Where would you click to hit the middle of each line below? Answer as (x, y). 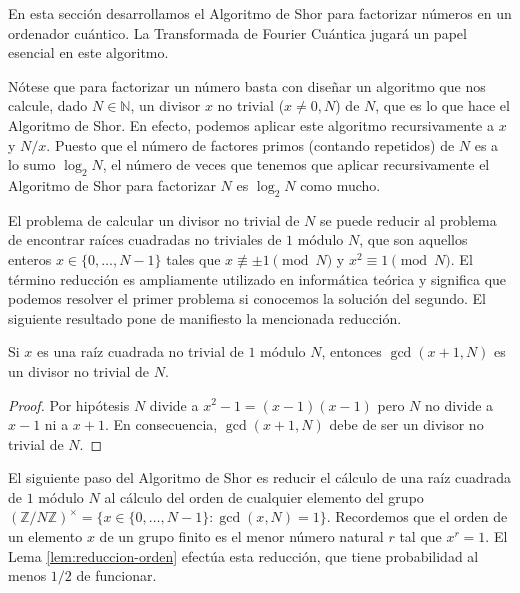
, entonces (351, 351)
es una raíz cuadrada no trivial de (140, 351)
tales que (193, 258)
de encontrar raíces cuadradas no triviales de (145, 239)
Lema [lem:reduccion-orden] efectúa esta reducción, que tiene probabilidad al (243, 555)
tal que (420, 536)
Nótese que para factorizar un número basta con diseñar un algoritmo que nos (247, 85)
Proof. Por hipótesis (69, 404)
